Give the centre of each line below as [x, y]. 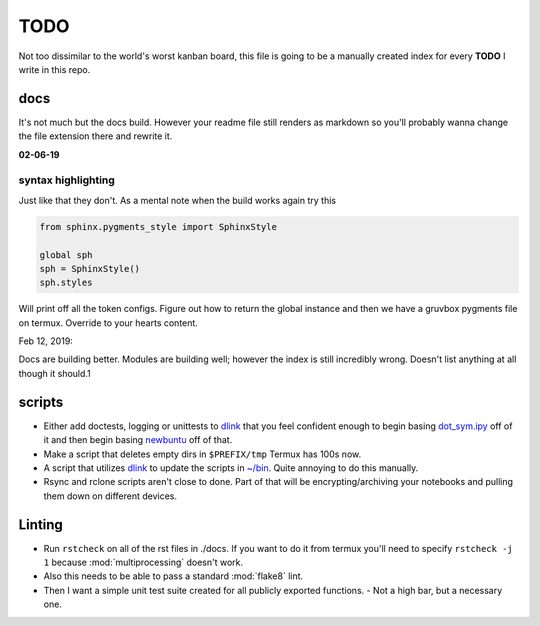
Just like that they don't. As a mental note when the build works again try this [177, 200]
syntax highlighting [66, 180]
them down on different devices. [110, 496]
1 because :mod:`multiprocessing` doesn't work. [143, 562]
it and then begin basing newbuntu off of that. [138, 440]
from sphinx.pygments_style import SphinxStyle [158, 226]
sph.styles [66, 283]
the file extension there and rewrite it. [95, 136]
